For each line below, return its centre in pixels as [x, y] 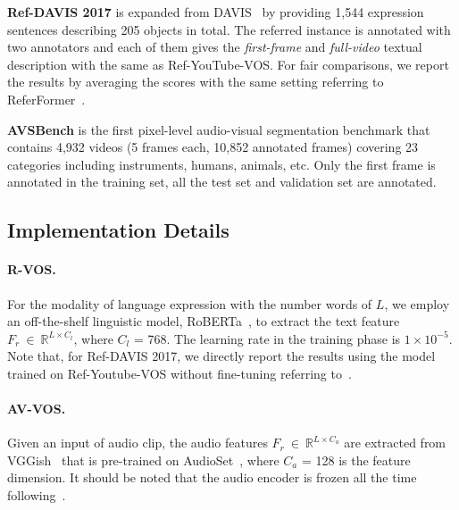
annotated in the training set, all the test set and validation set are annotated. [222, 182]
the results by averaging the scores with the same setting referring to [196, 82]
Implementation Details [118, 230]
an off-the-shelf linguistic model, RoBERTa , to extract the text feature [204, 321]
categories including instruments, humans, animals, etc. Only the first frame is [221, 164]
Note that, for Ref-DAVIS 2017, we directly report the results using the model [221, 356]
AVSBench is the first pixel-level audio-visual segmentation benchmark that [219, 129]
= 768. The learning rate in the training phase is [267, 338]
